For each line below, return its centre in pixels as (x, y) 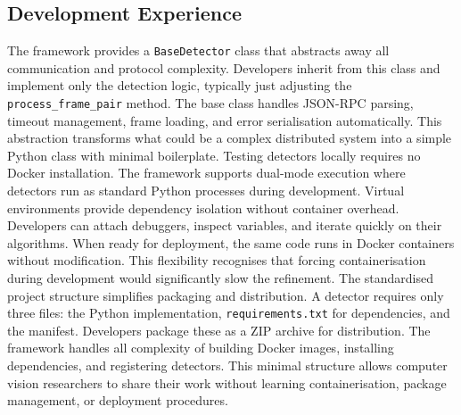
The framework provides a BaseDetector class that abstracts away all (198, 50)
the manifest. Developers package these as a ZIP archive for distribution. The (219, 330)
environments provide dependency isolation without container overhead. (203, 207)
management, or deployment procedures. (118, 400)
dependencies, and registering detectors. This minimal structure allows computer (227, 365)
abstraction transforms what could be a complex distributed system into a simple (230, 138)
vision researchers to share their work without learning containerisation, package (227, 382)
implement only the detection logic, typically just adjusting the (180, 85)
